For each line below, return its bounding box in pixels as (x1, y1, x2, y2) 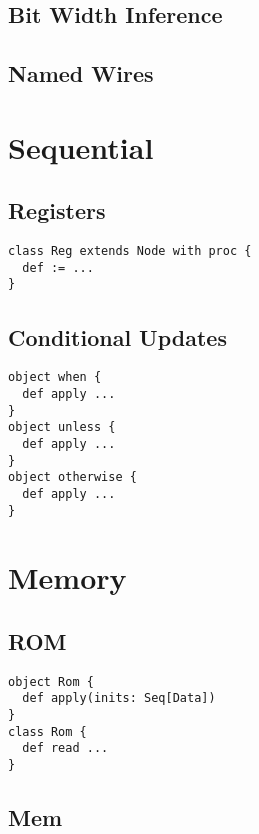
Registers (8, 195, 106, 226)
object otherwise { (8, 470, 137, 485)
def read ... (22, 741, 109, 756)
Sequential (8, 126, 154, 167)
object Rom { (8, 674, 94, 689)
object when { (8, 370, 102, 385)
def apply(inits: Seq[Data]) (22, 691, 216, 706)
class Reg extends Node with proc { (8, 244, 252, 259)
